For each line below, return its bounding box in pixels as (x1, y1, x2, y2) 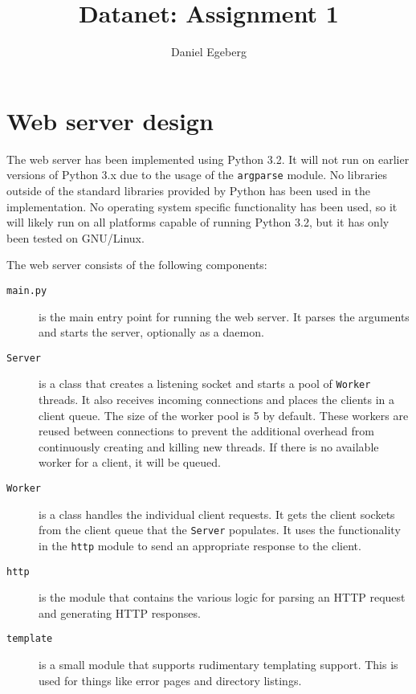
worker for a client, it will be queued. (39, 454, 221, 471)
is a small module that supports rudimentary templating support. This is (39, 656, 398, 673)
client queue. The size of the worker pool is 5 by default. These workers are (39, 406, 409, 423)
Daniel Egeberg (171, 43, 247, 60)
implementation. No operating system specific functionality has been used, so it (6, 198, 398, 214)
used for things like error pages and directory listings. (39, 672, 302, 688)
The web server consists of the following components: (6, 256, 267, 273)
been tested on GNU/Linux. (6, 229, 145, 246)
